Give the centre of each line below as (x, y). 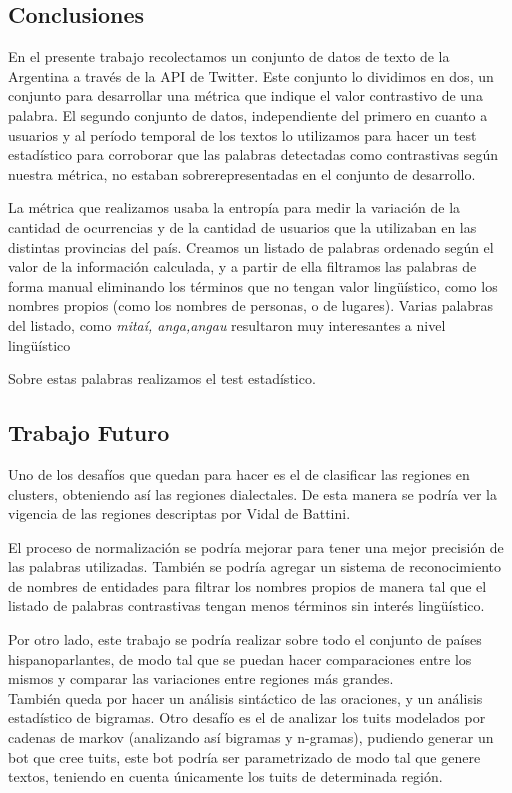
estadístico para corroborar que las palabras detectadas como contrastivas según (253, 154)
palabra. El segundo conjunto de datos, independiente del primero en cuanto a (248, 114)
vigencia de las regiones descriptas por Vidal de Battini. (179, 513)
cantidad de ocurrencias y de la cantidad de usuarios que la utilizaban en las (242, 226)
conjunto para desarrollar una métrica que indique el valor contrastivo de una (245, 95)
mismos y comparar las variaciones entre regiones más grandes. (201, 678)
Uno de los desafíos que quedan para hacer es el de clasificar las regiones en (239, 473)
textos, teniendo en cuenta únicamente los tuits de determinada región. (225, 776)
